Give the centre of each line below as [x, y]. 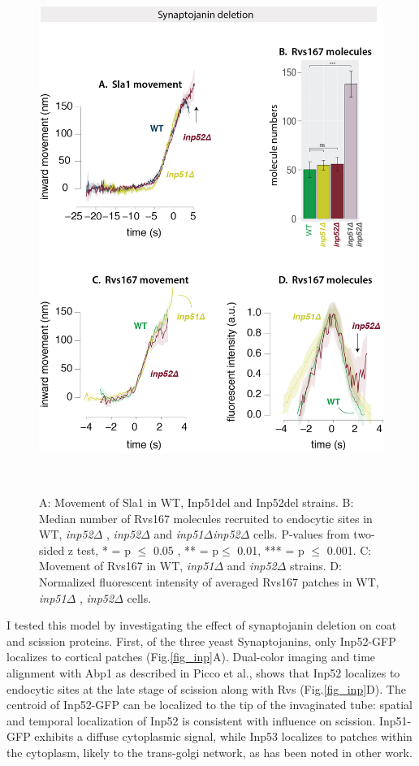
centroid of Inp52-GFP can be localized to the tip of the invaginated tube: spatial [209, 705]
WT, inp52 [66, 534]
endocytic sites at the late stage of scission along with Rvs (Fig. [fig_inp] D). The [206, 688]
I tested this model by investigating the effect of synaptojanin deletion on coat [202, 625]
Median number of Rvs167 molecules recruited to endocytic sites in [206, 518]
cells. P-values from [302, 534]
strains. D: [316, 566]
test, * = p [104, 550]
